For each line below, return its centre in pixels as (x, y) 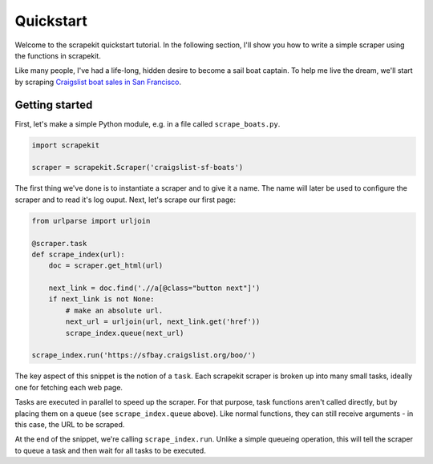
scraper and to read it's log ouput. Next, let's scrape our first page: (125, 200)
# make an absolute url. (114, 310)
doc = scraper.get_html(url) (106, 266)
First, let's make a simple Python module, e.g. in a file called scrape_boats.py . (148, 123)
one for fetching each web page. (69, 387)
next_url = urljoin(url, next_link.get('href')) (163, 322)
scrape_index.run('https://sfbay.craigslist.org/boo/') (144, 355)
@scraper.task (59, 243)
